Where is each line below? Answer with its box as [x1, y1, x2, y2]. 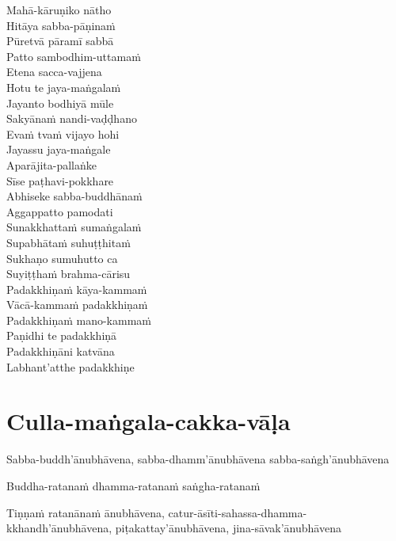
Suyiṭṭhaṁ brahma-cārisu [6, 265, 131, 282]
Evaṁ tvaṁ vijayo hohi [6, 125, 120, 142]
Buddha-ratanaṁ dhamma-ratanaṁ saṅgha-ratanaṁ [6, 477, 261, 493]
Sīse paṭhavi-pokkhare [6, 172, 114, 189]
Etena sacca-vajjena [6, 63, 102, 80]
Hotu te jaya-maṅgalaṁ [6, 78, 121, 95]
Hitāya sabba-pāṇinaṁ [6, 17, 116, 33]
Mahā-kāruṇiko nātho [6, 2, 112, 17]
